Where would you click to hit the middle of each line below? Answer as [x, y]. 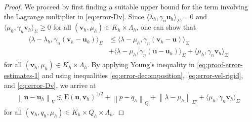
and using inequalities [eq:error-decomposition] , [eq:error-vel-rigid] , [143, 75]
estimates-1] [22, 75]
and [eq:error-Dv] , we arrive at [50, 85]
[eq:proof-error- [220, 64]
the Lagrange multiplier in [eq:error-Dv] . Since [74, 16]
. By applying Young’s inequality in [141, 64]
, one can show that [166, 27]
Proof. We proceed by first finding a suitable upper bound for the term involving [126, 6]
